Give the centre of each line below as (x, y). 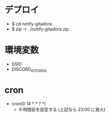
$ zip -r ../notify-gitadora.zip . (41, 29)
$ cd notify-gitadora (32, 24)
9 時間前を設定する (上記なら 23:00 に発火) (62, 109)
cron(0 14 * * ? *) (29, 103)
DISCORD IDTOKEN (29, 70)
